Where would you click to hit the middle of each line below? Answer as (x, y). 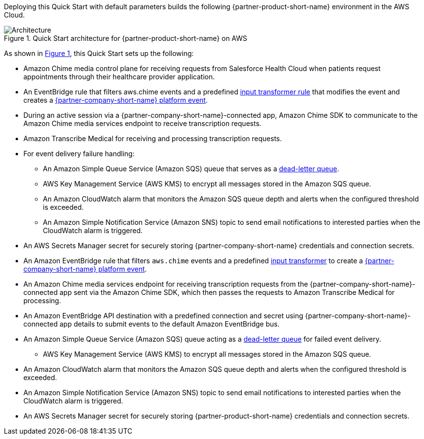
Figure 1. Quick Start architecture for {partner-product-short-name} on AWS (126, 38)
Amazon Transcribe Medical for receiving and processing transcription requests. (153, 138)
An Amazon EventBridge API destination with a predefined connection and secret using (164, 316)
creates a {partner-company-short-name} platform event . (116, 100)
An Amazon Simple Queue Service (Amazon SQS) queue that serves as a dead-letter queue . (191, 169)
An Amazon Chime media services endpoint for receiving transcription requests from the (166, 284)
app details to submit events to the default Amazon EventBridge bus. (170, 324)
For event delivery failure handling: (79, 154)
